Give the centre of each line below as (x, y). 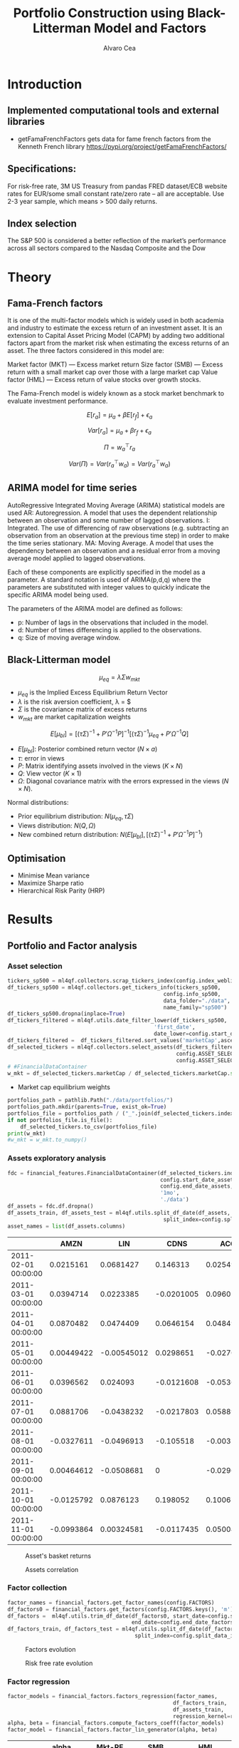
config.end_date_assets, (197, 1186)
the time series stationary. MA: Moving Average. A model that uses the (111, 543)
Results (30, 919)
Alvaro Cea (119, 48)
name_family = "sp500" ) (195, 1007)
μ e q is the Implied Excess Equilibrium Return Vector (93, 693)
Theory (30, 277)
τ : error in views (41, 759)
